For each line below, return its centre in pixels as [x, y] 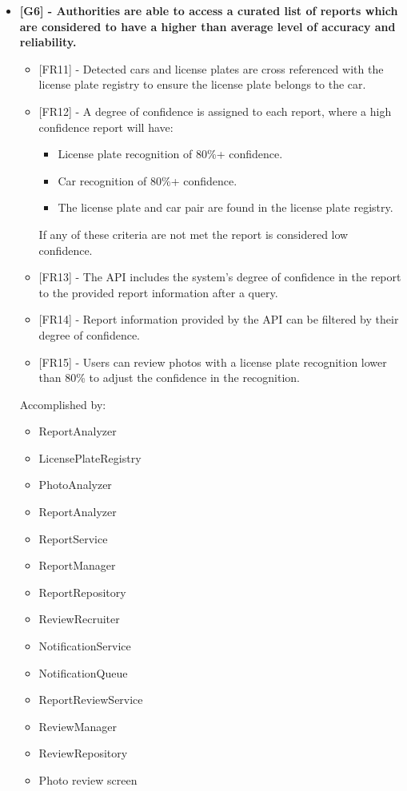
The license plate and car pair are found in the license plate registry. [225, 207]
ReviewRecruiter [79, 619]
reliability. [48, 42]
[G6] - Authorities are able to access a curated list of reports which [209, 10]
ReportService [73, 538]
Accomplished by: [63, 404]
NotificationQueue [83, 672]
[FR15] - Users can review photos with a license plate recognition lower [213, 362]
